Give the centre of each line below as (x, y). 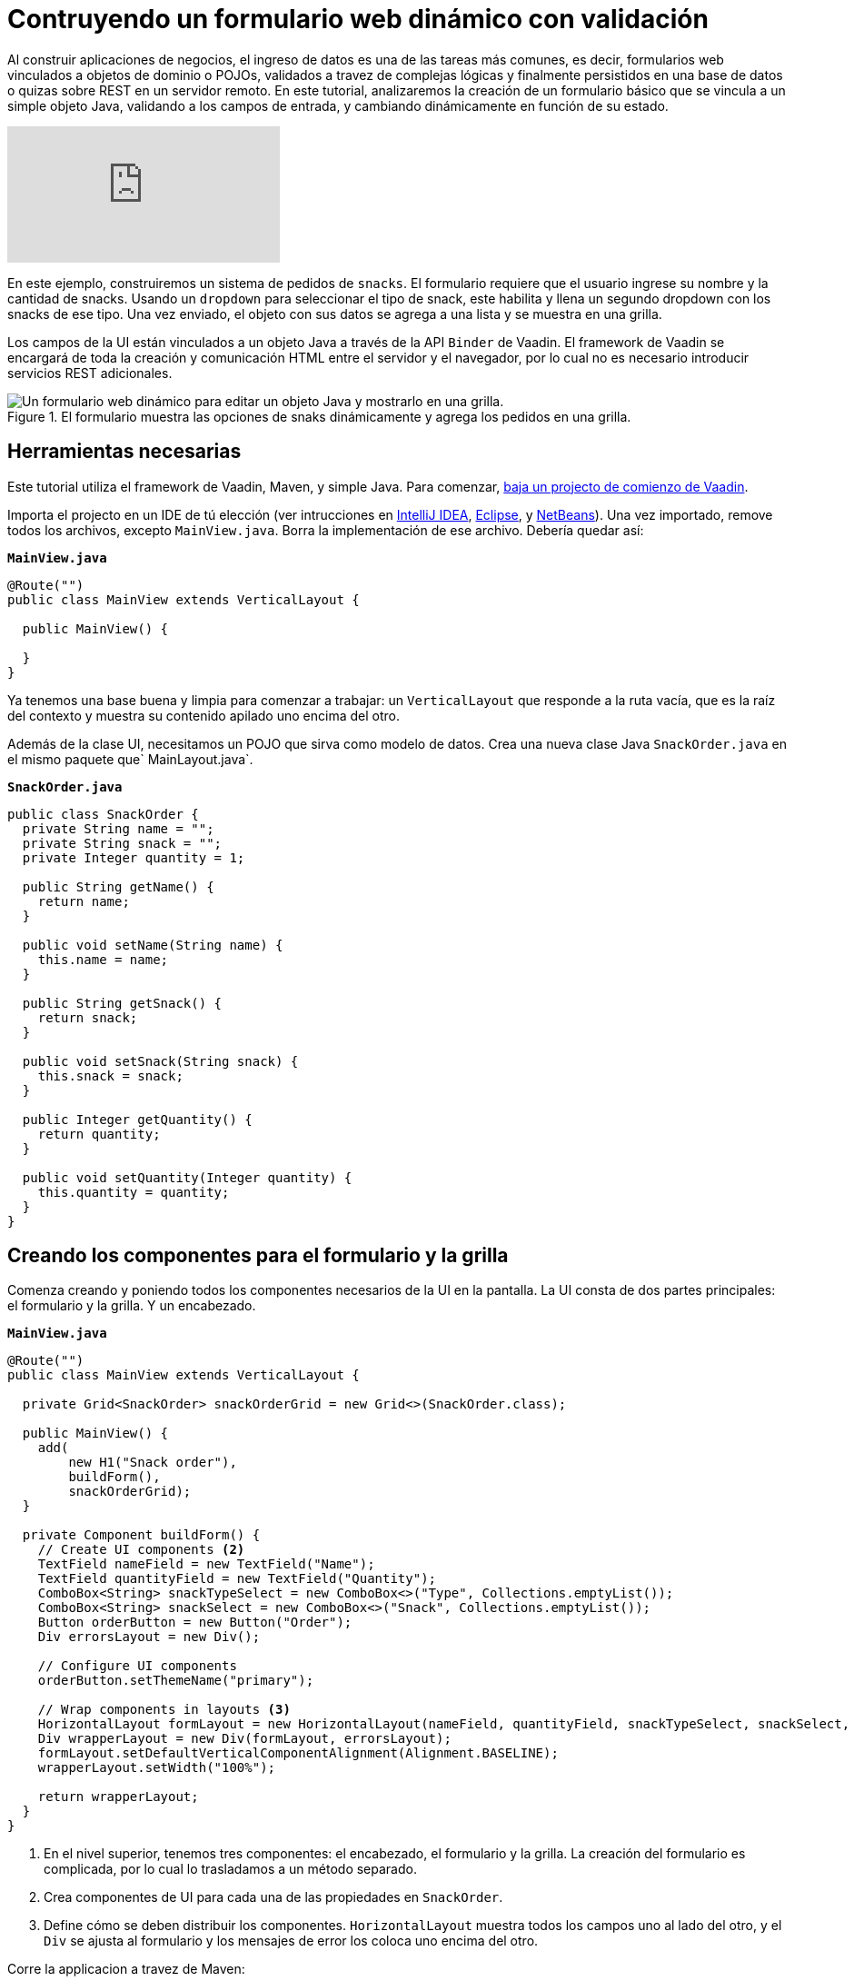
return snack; (88, 1017)
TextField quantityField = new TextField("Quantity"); (237, 1579)
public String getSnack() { (122, 1003)
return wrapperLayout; (118, 1797)
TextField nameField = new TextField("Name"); (206, 1564)
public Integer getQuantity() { (137, 1119)
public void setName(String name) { (153, 945)
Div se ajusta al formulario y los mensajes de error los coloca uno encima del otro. (291, 1941)
